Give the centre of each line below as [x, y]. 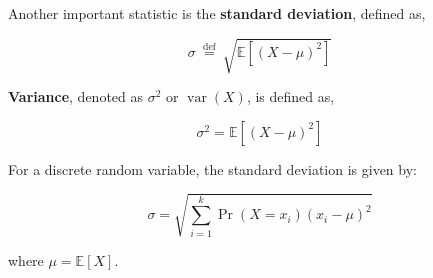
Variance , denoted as [76, 96]
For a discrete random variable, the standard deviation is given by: [212, 168]
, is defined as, [290, 96]
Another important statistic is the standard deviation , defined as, [217, 13]
